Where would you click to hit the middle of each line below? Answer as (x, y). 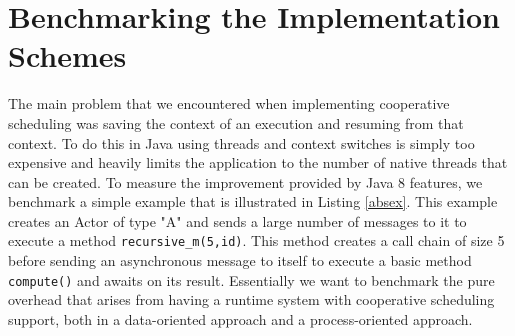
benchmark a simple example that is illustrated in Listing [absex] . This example (253, 201)
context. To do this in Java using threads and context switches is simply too (241, 142)
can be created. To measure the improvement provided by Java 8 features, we (245, 181)
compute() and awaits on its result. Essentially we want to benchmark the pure (251, 279)
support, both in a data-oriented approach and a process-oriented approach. (240, 318)
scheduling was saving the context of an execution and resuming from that (236, 122)
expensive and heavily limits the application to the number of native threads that (258, 162)
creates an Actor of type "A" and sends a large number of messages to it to (237, 220)
